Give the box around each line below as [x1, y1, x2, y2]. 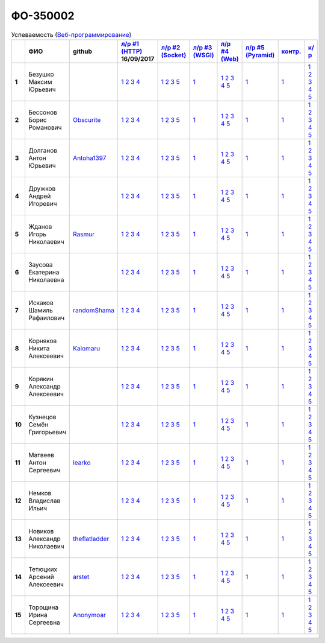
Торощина [28, 603, 59, 612]
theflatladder [73, 534, 110, 543]
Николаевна [28, 275, 64, 283]
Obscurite [73, 115, 101, 124]
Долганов [28, 146, 57, 154]
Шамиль [28, 306, 54, 314]
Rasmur [73, 230, 95, 238]
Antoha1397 [73, 154, 107, 162]
